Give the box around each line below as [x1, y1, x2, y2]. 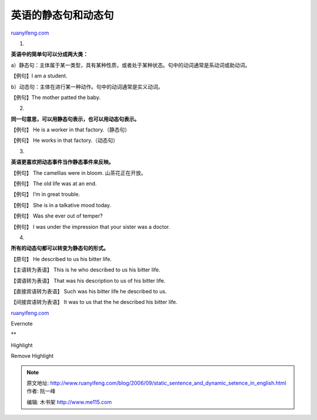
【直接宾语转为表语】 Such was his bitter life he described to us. [11, 287, 167, 294]
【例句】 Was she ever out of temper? [11, 212, 103, 219]
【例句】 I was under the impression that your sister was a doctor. [11, 223, 170, 230]
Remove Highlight [11, 353, 54, 360]
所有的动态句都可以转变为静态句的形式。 [11, 245, 109, 252]
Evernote [11, 320, 33, 327]
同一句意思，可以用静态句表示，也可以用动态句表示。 [11, 115, 140, 123]
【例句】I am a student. [11, 72, 68, 79]
